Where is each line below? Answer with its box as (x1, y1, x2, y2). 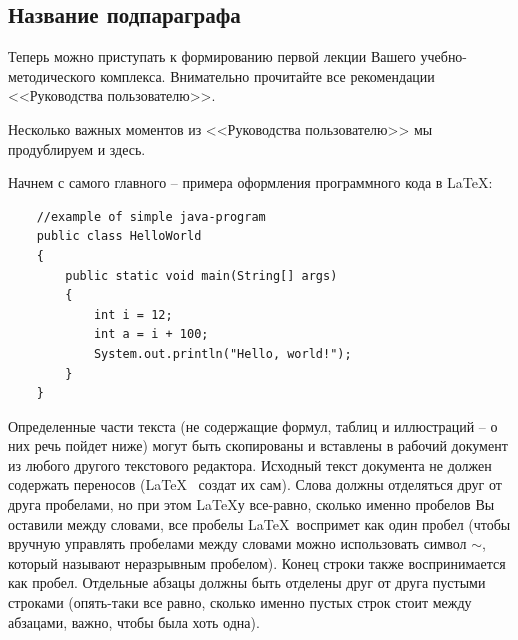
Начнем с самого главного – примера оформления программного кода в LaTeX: (8, 172, 493, 193)
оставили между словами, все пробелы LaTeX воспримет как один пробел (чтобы (8, 513, 511, 534)
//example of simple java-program (36, 209, 266, 224)
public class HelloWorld (36, 229, 202, 244)
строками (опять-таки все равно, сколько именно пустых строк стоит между (8, 592, 472, 613)
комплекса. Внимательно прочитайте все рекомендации (100, 65, 435, 86)
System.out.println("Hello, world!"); (93, 346, 352, 361)
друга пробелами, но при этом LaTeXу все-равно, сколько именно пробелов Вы (8, 494, 495, 515)
